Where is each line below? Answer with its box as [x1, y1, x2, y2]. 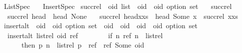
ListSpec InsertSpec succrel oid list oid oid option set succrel [3, 1, 232, 11]
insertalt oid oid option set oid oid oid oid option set [3, 20, 197, 31]
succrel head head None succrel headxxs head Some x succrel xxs [7, 10, 238, 21]
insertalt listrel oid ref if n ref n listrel [7, 30, 163, 40]
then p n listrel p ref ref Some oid [21, 40, 144, 50]
